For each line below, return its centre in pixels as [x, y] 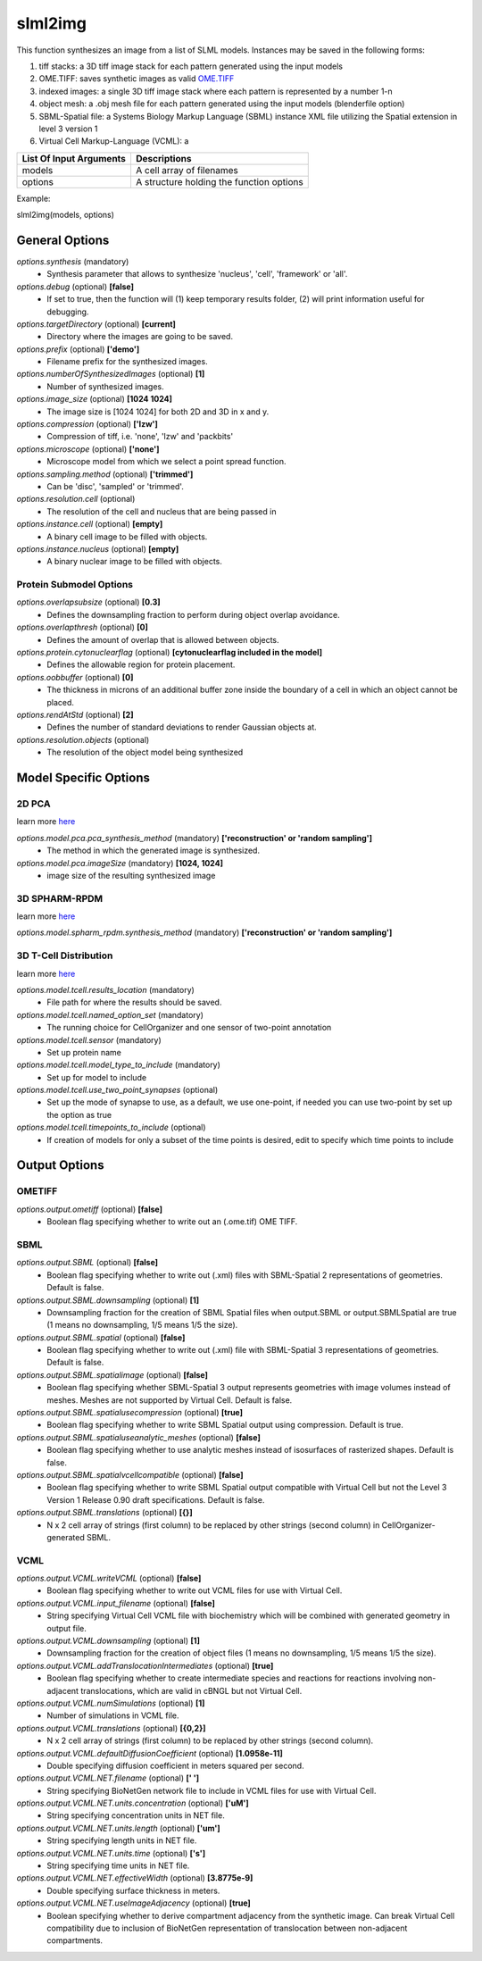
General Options [63, 240]
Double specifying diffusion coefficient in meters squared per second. [175, 1765]
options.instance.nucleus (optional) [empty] [98, 548]
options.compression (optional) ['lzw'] [87, 424]
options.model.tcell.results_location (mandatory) [106, 989]
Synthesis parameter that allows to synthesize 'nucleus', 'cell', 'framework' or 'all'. [197, 274]
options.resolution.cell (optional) [76, 499]
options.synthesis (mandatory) [73, 261]
